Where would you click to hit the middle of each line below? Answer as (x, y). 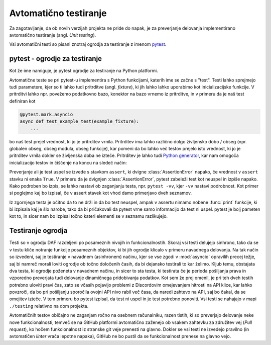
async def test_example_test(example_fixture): (79, 121)
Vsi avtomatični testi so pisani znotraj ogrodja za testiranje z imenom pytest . (88, 44)
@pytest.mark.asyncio (46, 114)
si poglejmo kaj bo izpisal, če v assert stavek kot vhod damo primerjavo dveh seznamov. (101, 193)
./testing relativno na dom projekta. (49, 306)
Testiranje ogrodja (38, 231)
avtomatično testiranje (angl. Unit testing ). (53, 35)
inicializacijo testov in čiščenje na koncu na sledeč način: (68, 162)
